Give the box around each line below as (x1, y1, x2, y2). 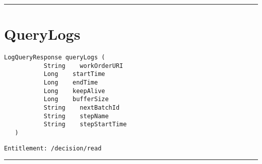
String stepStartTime (43, 121, 127, 128)
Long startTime (43, 70, 105, 78)
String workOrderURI (43, 62, 123, 69)
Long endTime (43, 79, 98, 87)
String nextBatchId (43, 104, 120, 112)
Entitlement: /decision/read (4, 144, 102, 152)
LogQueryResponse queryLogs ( (4, 54, 105, 61)
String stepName (43, 112, 109, 120)
